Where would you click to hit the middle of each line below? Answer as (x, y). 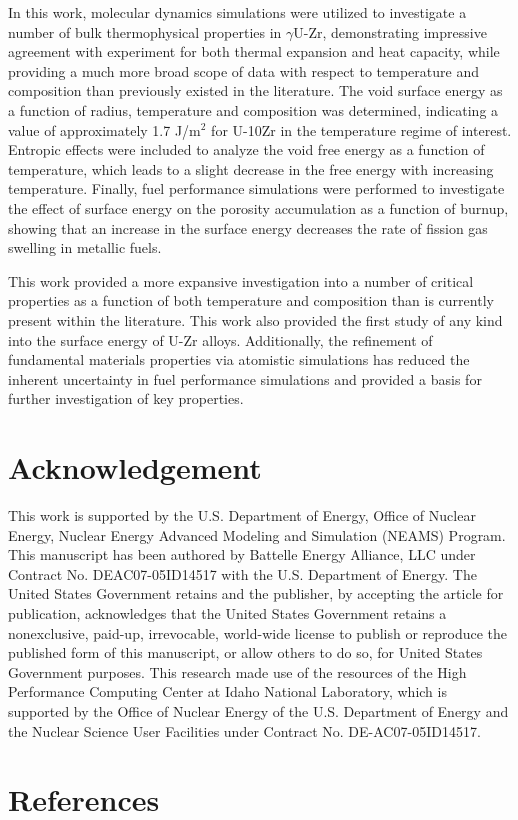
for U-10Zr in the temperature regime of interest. (361, 129)
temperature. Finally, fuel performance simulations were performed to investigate (256, 188)
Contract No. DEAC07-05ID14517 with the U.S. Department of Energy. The (242, 573)
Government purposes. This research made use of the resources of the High (237, 671)
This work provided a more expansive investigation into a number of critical (241, 280)
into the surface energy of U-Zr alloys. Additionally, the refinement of (220, 339)
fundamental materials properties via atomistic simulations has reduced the (239, 359)
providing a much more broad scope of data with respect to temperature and (243, 70)
